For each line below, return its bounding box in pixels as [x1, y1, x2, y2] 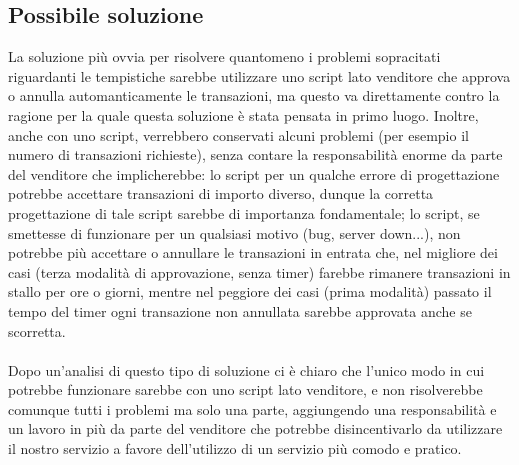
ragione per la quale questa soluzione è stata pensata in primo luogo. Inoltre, [8, 104, 479, 125]
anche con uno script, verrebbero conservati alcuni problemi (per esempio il [8, 124, 469, 145]
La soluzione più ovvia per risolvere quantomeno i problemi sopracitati [8, 46, 441, 67]
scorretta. [8, 320, 66, 341]
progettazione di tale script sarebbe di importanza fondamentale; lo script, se [8, 202, 480, 223]
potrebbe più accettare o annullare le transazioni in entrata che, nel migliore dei [8, 242, 498, 263]
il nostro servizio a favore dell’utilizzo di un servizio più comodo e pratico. [8, 438, 462, 459]
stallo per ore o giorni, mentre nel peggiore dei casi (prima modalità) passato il [8, 281, 492, 302]
